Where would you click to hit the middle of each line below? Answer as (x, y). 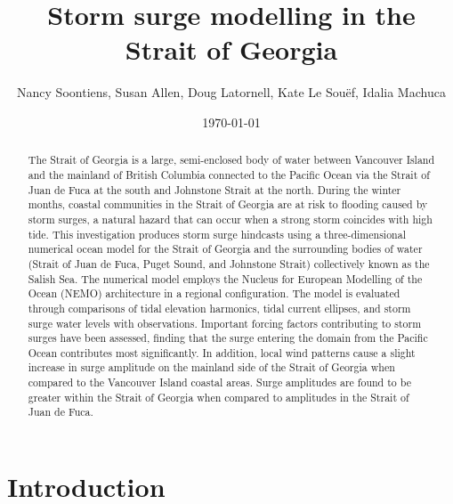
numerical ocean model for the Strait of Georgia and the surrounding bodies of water (225, 249)
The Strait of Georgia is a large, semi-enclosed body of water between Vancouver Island (231, 160)
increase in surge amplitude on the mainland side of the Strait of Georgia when (211, 367)
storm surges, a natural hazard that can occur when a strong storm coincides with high (230, 219)
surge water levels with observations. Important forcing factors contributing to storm (225, 323)
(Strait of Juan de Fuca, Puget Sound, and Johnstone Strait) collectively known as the (229, 263)
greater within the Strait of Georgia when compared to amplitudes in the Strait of (218, 397)
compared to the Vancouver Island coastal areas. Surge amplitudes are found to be (219, 382)
